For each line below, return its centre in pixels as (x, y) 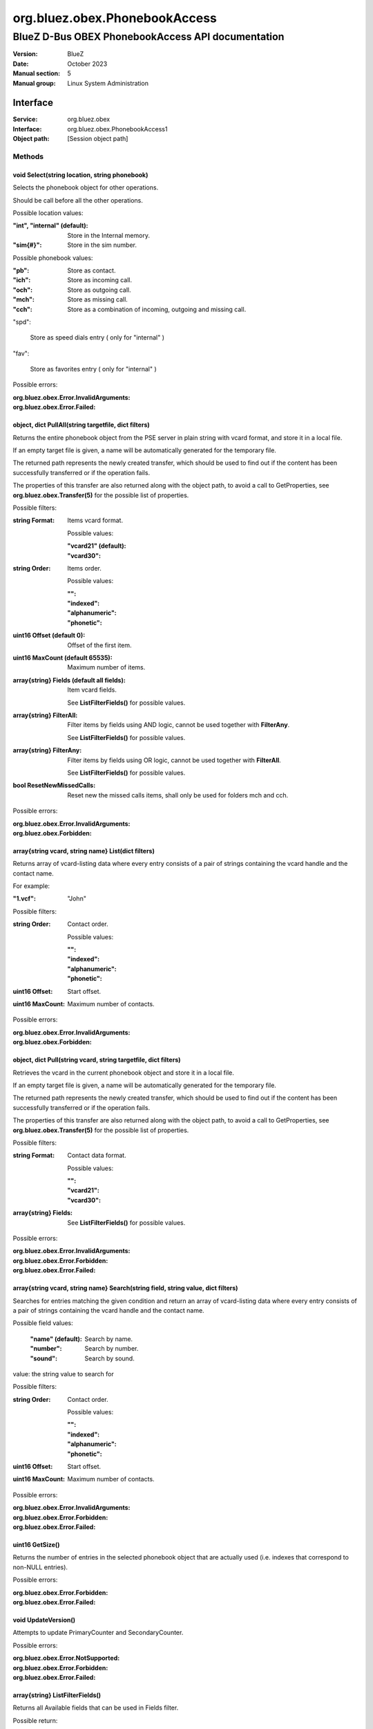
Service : (25, 119)
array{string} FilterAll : (45, 715)
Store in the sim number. (102, 245)
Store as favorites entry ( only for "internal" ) (93, 369)
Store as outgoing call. (99, 290)
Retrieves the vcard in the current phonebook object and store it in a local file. (124, 1073)
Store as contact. (92, 270)
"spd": (22, 322)
